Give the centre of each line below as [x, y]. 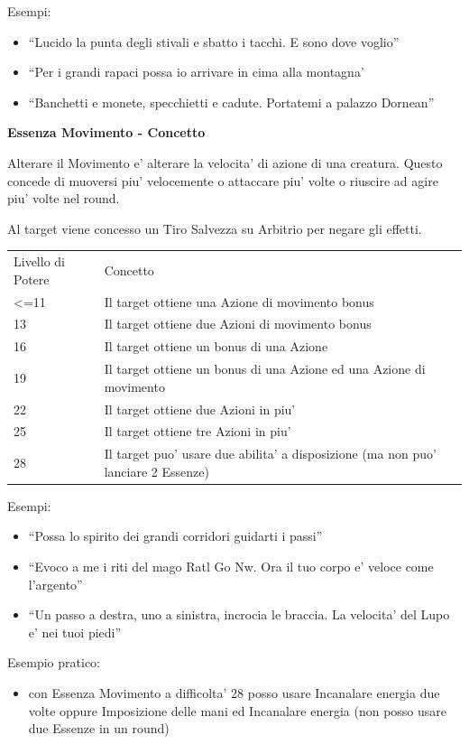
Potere [32, 279]
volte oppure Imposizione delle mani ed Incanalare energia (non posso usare [238, 710]
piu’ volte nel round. [64, 198]
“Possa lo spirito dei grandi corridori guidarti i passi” [175, 536]
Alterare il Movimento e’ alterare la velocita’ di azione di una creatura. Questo [225, 162]
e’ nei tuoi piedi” [75, 632]
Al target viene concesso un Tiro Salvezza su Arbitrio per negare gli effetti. [215, 228]
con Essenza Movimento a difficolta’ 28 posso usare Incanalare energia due [234, 693]
